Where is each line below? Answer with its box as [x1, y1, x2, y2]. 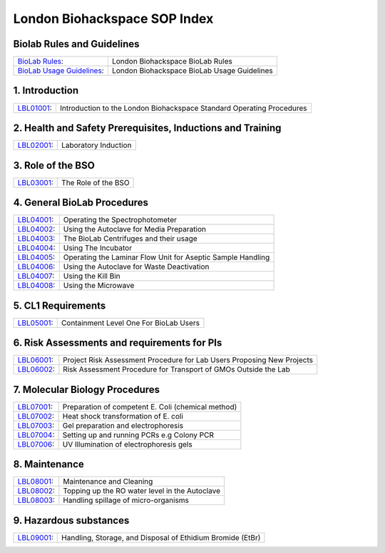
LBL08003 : [17, 495, 55, 505]
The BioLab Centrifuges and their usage [63, 234, 197, 244]
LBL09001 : [17, 532, 53, 542]
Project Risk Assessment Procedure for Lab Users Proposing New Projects [63, 355, 314, 365]
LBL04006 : [17, 261, 56, 271]
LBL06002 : [17, 364, 55, 374]
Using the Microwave [63, 281, 135, 291]
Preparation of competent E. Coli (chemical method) [62, 402, 237, 412]
